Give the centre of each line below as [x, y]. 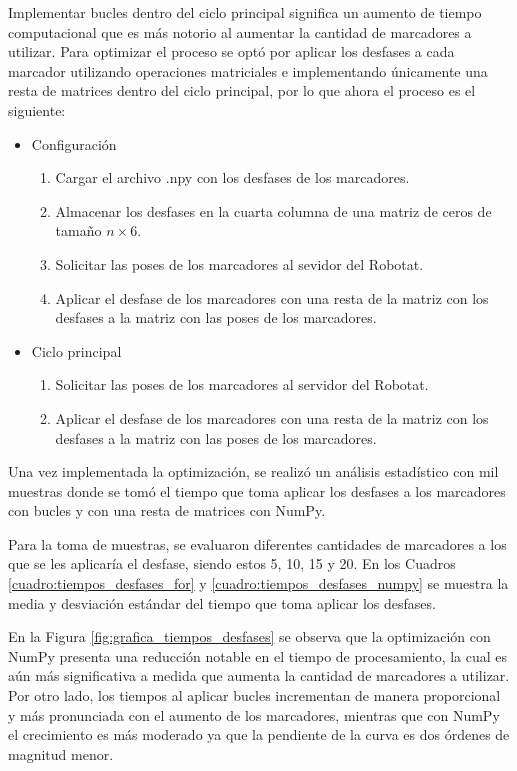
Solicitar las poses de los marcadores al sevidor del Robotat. [239, 263]
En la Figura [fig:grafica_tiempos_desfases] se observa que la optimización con [249, 636]
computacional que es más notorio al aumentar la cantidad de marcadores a [240, 31]
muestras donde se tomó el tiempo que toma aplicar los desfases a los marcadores [257, 490]
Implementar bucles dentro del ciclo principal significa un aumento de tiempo [245, 12]
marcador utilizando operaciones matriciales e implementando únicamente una [248, 70]
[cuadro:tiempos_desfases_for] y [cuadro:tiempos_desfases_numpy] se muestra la [258, 583]
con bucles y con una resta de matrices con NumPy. [167, 510]
